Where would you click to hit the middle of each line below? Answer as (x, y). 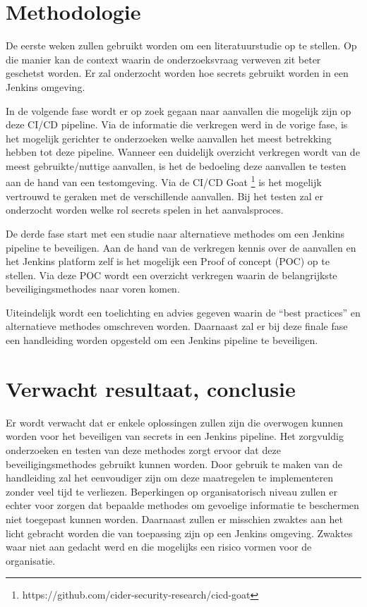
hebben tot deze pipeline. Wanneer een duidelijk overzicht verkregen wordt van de (183, 152)
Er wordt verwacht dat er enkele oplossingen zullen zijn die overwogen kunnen (175, 422)
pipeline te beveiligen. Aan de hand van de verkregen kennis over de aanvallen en (181, 247)
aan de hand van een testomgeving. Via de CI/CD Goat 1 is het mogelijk (164, 181)
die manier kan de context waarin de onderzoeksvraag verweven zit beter (163, 59)
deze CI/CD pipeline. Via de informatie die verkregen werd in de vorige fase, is (177, 124)
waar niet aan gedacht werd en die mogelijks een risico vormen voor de (159, 547)
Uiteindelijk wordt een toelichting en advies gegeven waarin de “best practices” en (183, 312)
